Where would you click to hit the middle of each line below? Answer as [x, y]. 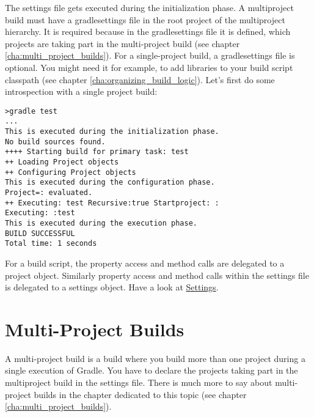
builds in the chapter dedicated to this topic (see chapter [140, 394]
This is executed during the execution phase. [101, 223]
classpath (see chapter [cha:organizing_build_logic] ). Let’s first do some [140, 79]
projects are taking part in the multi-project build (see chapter [122, 43]
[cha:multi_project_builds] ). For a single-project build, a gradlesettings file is [150, 55]
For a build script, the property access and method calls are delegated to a [145, 263]
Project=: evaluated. [49, 193]
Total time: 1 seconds [51, 244]
